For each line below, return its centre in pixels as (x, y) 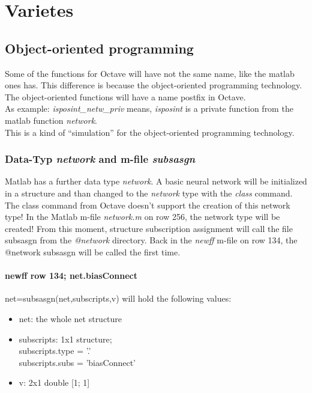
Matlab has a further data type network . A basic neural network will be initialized (156, 181)
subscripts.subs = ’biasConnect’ (77, 362)
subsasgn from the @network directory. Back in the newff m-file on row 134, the (151, 240)
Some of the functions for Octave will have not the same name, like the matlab (150, 73)
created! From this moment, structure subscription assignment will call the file (149, 228)
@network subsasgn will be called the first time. (93, 251)
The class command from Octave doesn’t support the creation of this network (148, 205)
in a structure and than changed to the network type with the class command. (149, 193)
